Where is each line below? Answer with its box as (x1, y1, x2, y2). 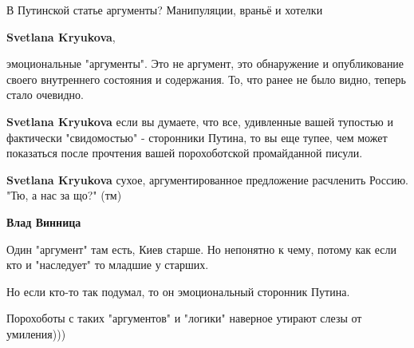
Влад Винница (6, 213, 81, 230)
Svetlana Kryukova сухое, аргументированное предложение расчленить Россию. (6, 171, 408, 188)
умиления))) (6, 325, 66, 342)
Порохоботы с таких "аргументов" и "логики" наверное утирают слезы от (6, 310, 362, 326)
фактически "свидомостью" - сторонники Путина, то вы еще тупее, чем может (6, 129, 388, 145)
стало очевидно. (6, 86, 84, 103)
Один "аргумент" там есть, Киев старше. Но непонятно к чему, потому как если (6, 240, 397, 257)
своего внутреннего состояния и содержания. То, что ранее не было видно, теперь (6, 70, 406, 87)
